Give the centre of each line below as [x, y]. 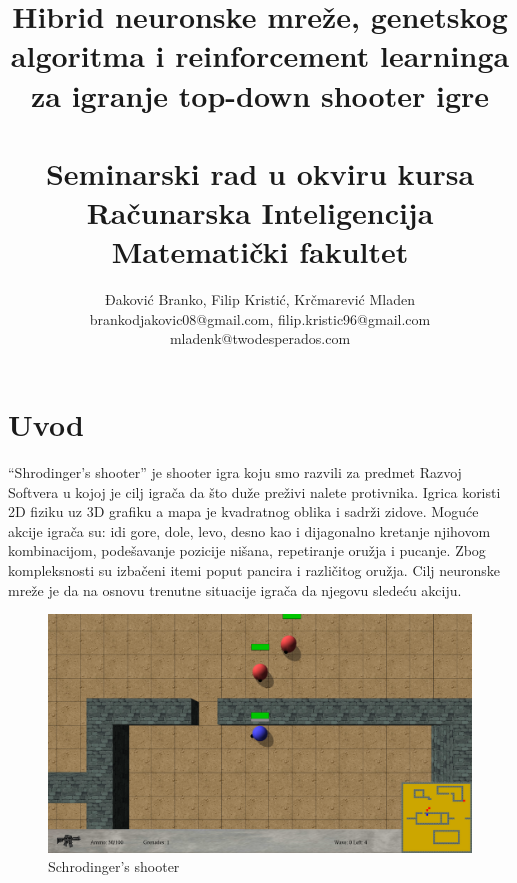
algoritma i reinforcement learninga [260, 55]
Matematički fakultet [260, 251]
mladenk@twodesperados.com [260, 338]
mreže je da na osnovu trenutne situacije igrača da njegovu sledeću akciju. [235, 589]
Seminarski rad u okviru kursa [260, 172]
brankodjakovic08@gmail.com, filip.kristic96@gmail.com [260, 318]
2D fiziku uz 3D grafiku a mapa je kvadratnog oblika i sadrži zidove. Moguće [243, 511]
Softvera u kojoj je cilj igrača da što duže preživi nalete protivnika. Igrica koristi [254, 491]
